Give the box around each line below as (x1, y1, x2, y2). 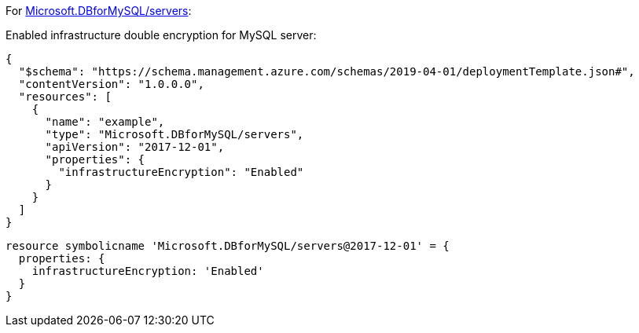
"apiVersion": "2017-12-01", (45, 141, 225, 153)
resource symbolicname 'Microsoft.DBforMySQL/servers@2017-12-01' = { (6, 240, 450, 252)
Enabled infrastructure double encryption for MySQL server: (6, 28, 317, 42)
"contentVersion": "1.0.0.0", (18, 78, 204, 90)
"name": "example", (45, 115, 165, 128)
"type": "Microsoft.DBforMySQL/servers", (45, 128, 304, 141)
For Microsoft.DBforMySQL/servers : (6, 4, 192, 17)
